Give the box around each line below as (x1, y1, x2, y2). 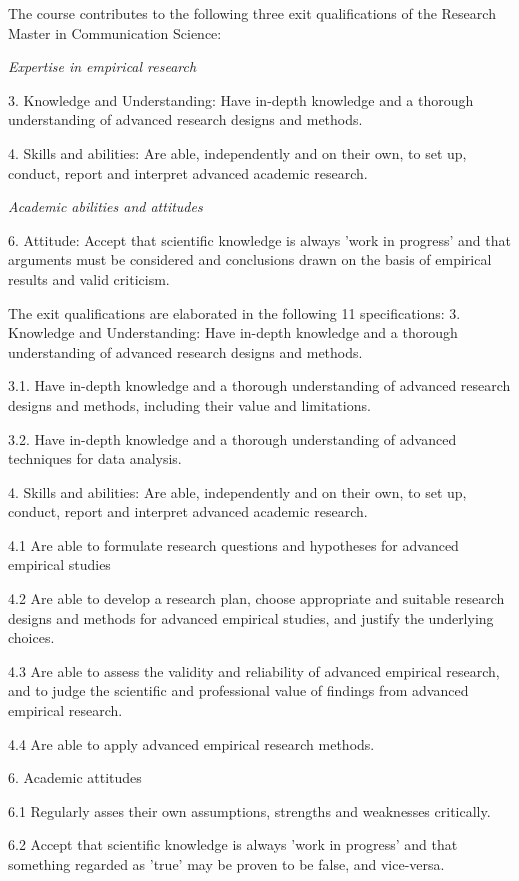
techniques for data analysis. (8, 448, 182, 469)
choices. (8, 627, 55, 648)
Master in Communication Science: (8, 22, 222, 43)
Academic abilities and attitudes (8, 196, 203, 217)
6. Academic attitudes (8, 767, 142, 788)
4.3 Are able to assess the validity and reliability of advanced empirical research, (8, 660, 500, 681)
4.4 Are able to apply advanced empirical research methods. (8, 733, 375, 754)
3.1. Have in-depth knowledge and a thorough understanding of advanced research (8, 375, 511, 396)
